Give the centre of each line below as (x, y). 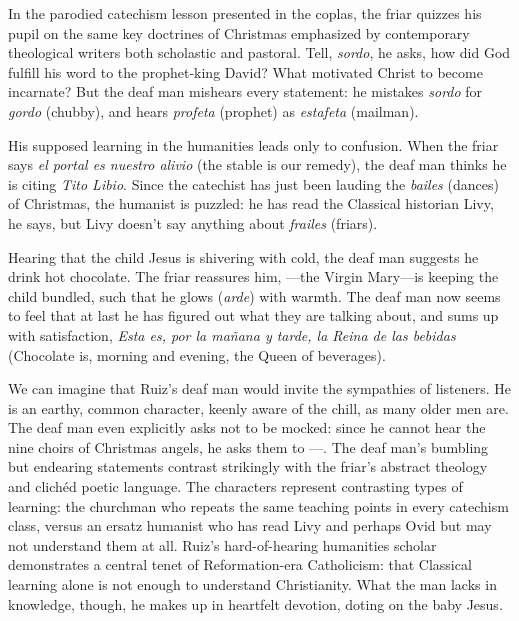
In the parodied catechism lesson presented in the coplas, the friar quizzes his (245, 13)
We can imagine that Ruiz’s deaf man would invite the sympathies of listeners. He (260, 388)
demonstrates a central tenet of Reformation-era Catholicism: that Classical (240, 564)
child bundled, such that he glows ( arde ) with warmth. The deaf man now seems (254, 295)
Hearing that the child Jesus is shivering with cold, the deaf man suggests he (243, 256)
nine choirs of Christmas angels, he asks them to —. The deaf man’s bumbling (248, 446)
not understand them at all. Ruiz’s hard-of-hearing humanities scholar (222, 544)
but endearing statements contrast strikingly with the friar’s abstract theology (248, 466)
